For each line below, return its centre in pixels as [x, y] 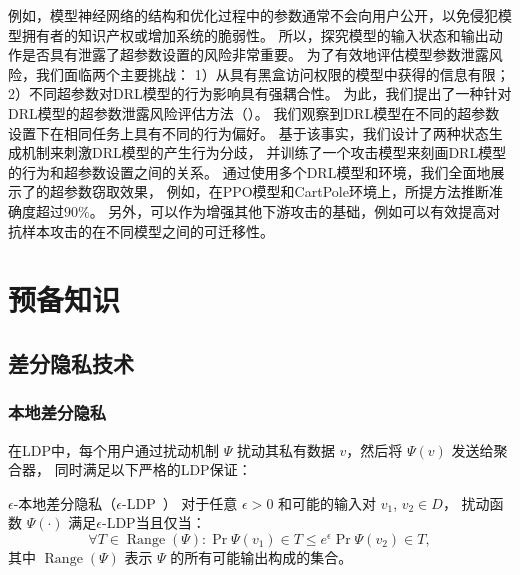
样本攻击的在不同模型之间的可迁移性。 [147, 230]
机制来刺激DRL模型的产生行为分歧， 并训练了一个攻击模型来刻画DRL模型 [264, 152]
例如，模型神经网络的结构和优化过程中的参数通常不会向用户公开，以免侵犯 [253, 15]
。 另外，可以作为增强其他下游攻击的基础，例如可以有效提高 [288, 210]
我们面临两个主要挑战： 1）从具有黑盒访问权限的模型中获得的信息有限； [272, 73]
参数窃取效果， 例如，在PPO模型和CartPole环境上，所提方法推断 [276, 191]
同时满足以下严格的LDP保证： [153, 469]
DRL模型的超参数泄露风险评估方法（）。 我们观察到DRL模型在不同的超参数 [254, 112]
